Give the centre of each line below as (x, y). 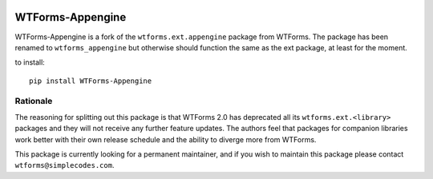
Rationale (34, 101)
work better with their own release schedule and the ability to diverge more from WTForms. (166, 139)
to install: (30, 62)
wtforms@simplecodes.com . (65, 165)
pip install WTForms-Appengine (91, 81)
